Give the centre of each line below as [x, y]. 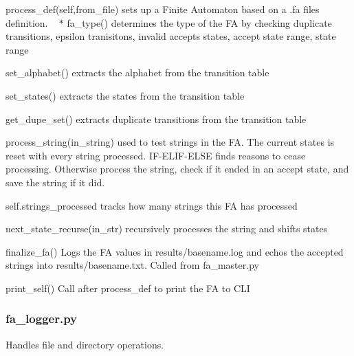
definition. [27, 22]
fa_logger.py [41, 319]
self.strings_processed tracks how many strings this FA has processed [152, 205]
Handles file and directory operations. [85, 344]
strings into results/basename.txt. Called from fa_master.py [132, 265]
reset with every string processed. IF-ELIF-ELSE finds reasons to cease [156, 155]
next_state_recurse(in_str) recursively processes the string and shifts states [167, 229]
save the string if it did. [55, 182]
